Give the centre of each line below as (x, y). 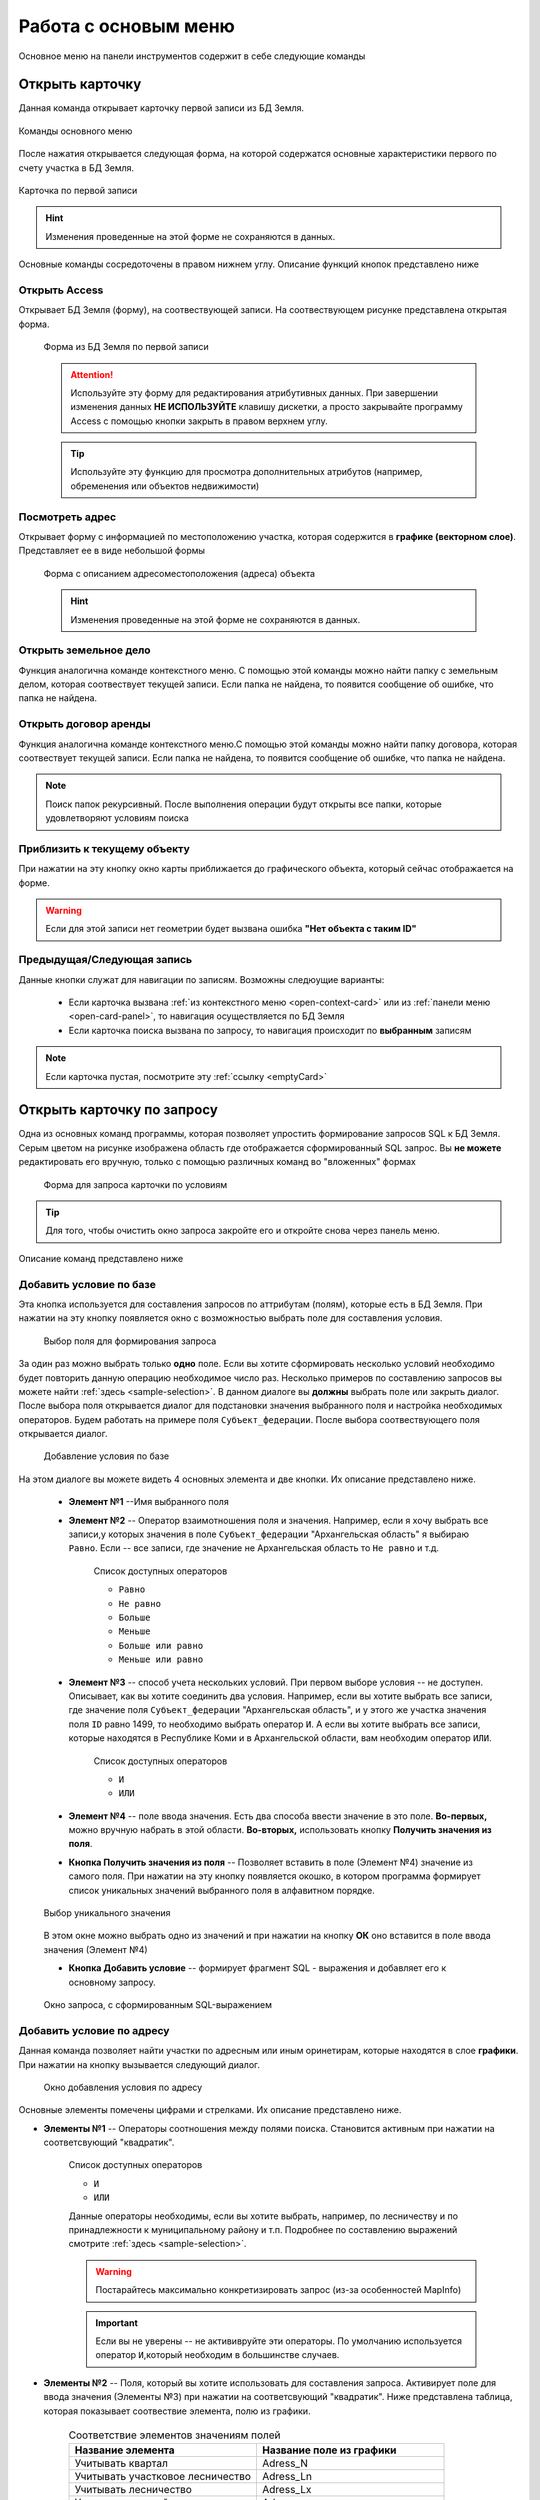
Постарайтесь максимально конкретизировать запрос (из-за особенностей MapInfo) (278, 2290)
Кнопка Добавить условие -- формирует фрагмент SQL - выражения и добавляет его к (257, 1968)
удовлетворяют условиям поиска (117, 818)
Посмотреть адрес (67, 517)
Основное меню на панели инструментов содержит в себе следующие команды (192, 56)
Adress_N (285, 2463)
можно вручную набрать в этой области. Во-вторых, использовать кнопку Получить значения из (280, 1830)
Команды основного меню (75, 131)
